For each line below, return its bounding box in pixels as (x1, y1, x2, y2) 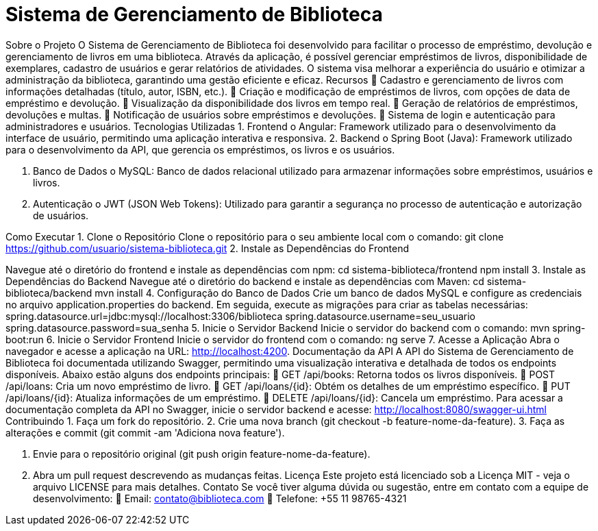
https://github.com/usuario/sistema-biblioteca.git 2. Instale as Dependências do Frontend (5, 242, 410, 254)
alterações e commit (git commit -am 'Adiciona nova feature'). (5, 426, 285, 439)
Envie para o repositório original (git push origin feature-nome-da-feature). (33, 447, 371, 460)
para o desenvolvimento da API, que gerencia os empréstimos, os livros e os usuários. (5, 143, 395, 156)
